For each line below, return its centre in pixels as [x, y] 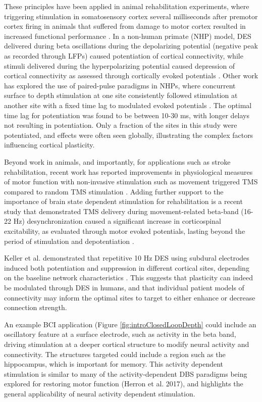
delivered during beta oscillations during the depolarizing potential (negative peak [131, 46]
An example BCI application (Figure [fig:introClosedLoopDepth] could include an [130, 324]
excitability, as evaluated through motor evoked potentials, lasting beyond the [125, 231]
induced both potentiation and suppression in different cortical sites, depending [127, 267]
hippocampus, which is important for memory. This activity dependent [114, 364]
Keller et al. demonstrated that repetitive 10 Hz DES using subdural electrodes [127, 258]
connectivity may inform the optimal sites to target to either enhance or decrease [130, 297]
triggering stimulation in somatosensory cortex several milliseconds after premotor [131, 16]
